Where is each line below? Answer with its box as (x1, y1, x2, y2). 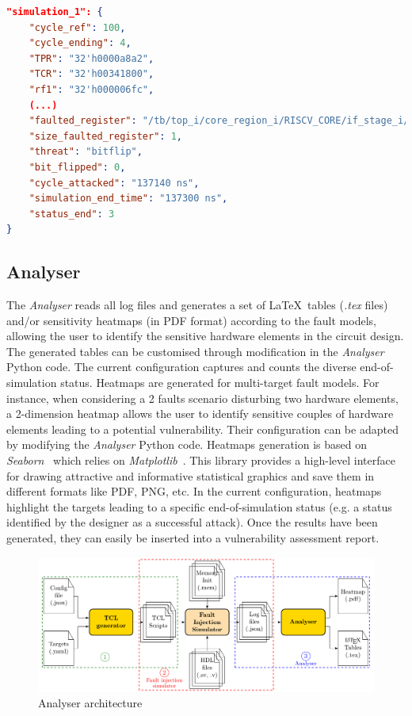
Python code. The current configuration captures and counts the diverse (6, 358, 357, 375)
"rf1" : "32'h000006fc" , (29, 83, 154, 95)
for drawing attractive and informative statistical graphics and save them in (6, 467, 375, 484)
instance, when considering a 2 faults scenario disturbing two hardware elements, (6, 389, 399, 406)
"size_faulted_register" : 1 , (29, 130, 182, 142)
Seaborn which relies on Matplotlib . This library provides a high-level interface (6, 452, 395, 469)
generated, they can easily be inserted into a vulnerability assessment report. (6, 530, 380, 546)
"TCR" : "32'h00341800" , (29, 68, 154, 80)
